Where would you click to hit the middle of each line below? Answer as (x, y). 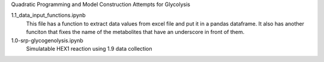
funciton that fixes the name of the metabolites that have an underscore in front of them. (135, 32)
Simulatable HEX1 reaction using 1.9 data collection (89, 48)
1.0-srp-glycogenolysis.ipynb (47, 40)
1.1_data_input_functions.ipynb (49, 15)
